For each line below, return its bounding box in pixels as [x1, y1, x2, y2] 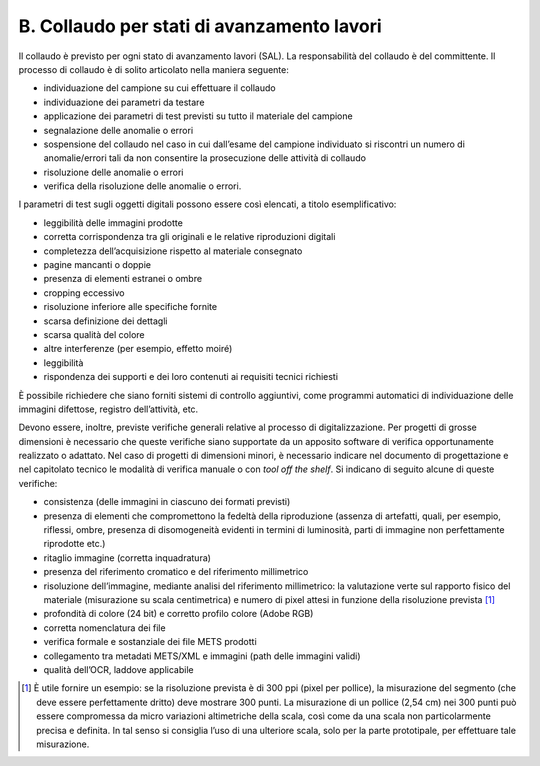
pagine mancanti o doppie [43, 259, 152, 271]
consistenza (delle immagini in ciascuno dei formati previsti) [43, 496, 291, 508]
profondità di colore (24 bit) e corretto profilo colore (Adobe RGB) [43, 608, 314, 620]
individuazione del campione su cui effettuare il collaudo [43, 82, 276, 94]
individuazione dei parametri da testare [43, 96, 205, 108]
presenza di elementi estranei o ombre [43, 273, 203, 285]
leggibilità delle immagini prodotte [43, 216, 184, 229]
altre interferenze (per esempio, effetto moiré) [43, 343, 233, 355]
